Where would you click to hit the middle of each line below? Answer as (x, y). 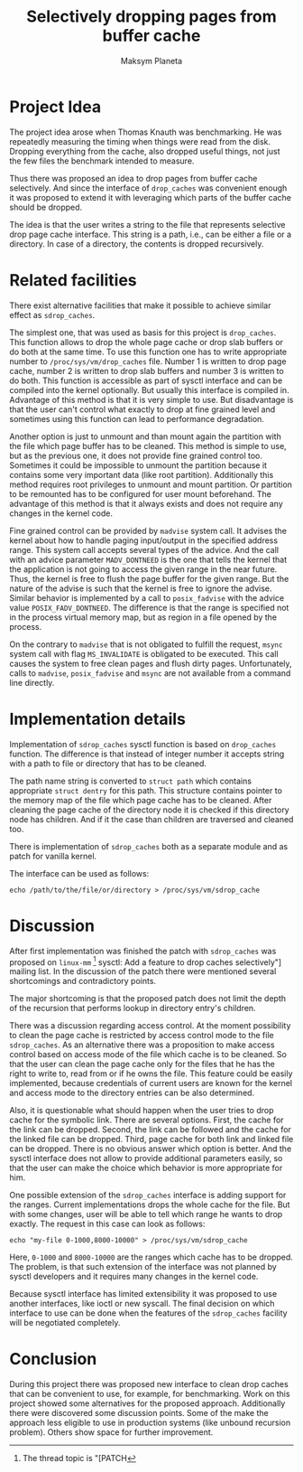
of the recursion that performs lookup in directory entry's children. (133, 1008)
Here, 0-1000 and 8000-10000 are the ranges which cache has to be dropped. (151, 1257)
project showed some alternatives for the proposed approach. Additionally (147, 1403)
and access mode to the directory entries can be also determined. (132, 1093)
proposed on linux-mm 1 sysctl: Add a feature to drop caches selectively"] (146, 961)
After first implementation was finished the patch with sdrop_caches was (143, 951)
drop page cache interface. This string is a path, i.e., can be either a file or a (150, 234)
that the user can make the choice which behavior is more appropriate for (146, 1168)
